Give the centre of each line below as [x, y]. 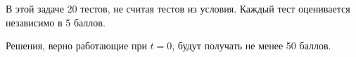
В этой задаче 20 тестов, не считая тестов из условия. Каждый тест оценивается [178, 8]
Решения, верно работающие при [76, 46]
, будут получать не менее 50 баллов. [252, 46]
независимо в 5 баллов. [56, 22]
